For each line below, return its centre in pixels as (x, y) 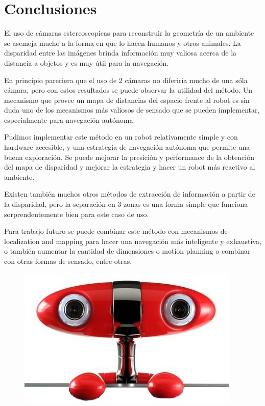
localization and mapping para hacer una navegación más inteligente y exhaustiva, (133, 241)
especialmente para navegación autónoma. (70, 119)
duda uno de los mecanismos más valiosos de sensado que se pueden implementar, (132, 110)
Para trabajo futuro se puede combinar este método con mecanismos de (116, 231)
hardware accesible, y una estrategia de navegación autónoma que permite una (127, 147)
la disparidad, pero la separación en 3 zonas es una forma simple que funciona (126, 204)
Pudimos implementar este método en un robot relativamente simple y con (121, 137)
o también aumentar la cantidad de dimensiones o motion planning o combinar (127, 251)
